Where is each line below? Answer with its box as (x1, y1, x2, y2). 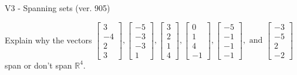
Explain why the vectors (5, 33, 92, 46)
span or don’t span (5, 59, 72, 71)
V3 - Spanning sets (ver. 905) (5, 2, 110, 13)
